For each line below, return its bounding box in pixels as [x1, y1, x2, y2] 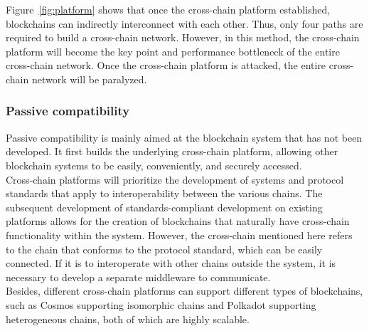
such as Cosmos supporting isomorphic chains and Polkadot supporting [6, 297, 316, 312]
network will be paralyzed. [31, 71, 147, 86]
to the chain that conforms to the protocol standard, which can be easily [6, 241, 323, 256]
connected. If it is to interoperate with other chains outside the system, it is [6, 256, 336, 270]
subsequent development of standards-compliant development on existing [6, 199, 323, 214]
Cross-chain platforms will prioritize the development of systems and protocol [6, 172, 344, 186]
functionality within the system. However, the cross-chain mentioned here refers [6, 227, 353, 242]
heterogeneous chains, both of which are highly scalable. [6, 311, 250, 326]
